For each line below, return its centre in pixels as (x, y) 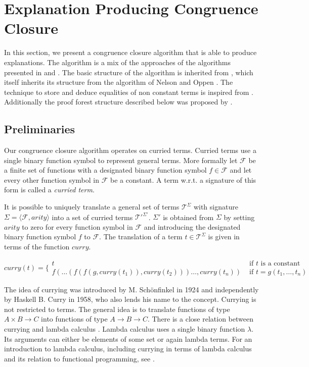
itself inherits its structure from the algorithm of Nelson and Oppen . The (119, 82)
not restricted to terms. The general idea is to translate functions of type (117, 309)
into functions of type (74, 319)
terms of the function (37, 246)
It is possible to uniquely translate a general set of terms (92, 207)
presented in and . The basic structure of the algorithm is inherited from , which (129, 72)
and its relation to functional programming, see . (79, 358)
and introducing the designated (192, 226)
